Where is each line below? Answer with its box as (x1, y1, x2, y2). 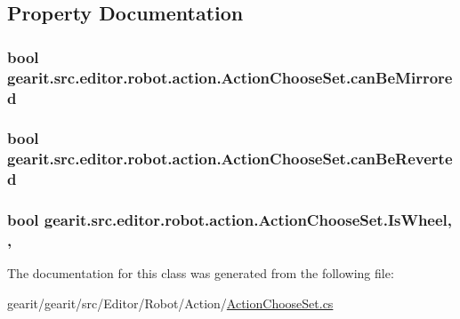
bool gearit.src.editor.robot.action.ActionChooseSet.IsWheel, (7, 209, 453, 231)
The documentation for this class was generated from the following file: (7, 264, 394, 283)
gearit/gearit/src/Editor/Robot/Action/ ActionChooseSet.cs (7, 293, 334, 312)
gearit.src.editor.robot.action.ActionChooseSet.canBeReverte (7, 148, 453, 170)
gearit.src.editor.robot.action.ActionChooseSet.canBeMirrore (7, 66, 453, 88)
